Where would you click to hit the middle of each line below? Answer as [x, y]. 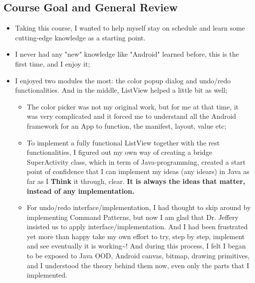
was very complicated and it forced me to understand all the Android [131, 116]
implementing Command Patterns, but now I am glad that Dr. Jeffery [133, 217]
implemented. [47, 275]
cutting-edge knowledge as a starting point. [80, 37]
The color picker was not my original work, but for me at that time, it [133, 106]
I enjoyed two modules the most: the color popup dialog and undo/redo [123, 80]
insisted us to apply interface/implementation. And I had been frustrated [137, 227]
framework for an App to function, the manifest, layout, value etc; [127, 125]
